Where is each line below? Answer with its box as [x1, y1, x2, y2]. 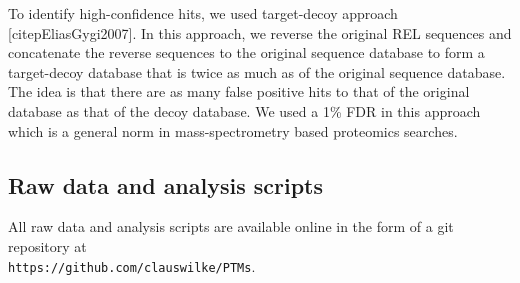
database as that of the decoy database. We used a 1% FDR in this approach [8, 100, 481, 121]
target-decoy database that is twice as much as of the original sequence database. [8, 61, 506, 82]
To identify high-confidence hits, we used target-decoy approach [8, 3, 398, 23]
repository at [8, 235, 87, 256]
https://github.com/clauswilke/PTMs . [8, 255, 256, 276]
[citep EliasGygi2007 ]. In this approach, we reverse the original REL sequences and [8, 22, 512, 43]
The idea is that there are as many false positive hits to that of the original [8, 81, 470, 102]
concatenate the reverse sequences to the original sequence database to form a [8, 42, 485, 63]
